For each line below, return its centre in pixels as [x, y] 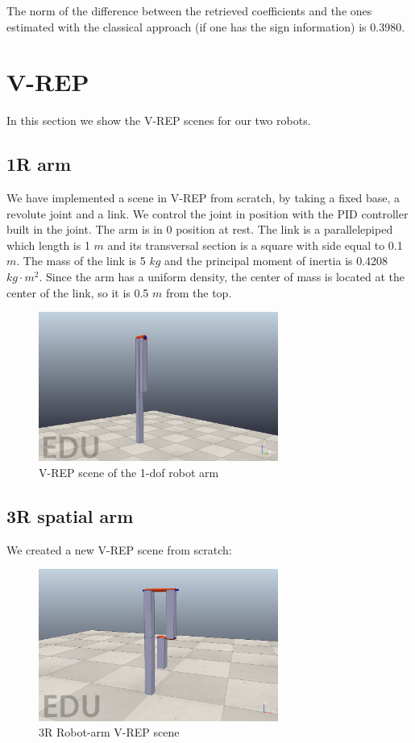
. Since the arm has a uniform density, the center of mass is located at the [222, 277]
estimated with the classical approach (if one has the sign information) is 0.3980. [206, 26]
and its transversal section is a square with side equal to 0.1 [255, 245]
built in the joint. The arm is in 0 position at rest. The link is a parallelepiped [200, 229]
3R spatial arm [70, 516]
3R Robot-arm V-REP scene [109, 732]
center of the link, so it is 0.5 [78, 292]
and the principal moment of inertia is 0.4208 [276, 261]
